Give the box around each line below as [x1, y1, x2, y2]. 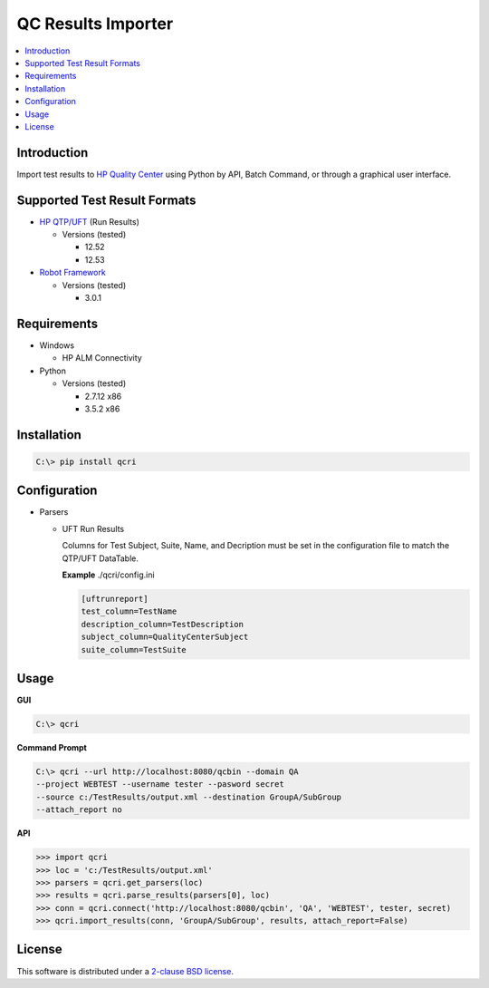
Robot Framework [39, 267, 106, 278]
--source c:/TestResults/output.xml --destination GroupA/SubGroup [35, 791, 342, 802]
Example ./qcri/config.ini [62, 569, 155, 580]
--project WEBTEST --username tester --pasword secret [35, 780, 284, 789]
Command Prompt [16, 741, 88, 752]
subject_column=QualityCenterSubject [81, 632, 249, 643]
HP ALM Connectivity [62, 353, 142, 363]
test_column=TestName [81, 606, 177, 616]
